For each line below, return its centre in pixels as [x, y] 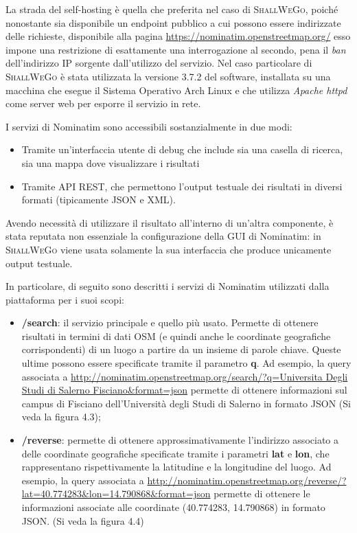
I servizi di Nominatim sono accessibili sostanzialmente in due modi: [149, 126]
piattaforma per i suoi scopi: [65, 299]
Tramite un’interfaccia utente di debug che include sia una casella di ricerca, [182, 149]
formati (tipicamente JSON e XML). [99, 200]
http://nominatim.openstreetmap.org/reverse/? [247, 480]
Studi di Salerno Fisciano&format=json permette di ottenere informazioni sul [184, 390]
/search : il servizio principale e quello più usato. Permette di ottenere [170, 322]
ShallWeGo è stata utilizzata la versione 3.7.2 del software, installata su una [168, 76]
